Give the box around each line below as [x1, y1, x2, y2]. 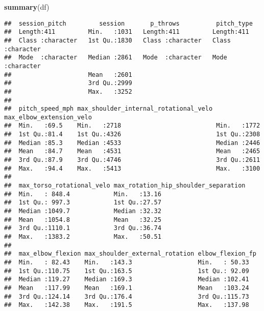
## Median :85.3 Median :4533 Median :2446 [4, 139, 260, 147]
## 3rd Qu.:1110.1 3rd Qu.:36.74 [4, 224, 161, 232]
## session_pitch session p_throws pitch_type [4, 19, 253, 27]
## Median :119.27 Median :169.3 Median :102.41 [4, 276, 249, 283]
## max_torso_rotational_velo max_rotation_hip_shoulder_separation [4, 182, 246, 190]
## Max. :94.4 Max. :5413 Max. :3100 [4, 164, 260, 172]
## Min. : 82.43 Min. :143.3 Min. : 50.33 [4, 258, 249, 266]
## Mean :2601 [4, 71, 132, 78]
